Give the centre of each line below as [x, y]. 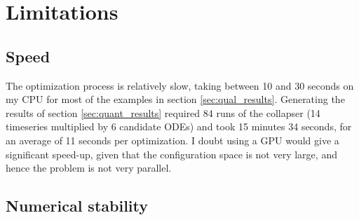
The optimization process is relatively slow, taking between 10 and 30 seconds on [180, 85]
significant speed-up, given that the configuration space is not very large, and [171, 154]
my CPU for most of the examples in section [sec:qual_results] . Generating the [175, 99]
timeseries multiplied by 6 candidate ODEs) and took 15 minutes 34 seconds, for [179, 126]
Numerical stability [77, 206]
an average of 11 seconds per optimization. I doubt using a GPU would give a [172, 140]
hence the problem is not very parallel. [89, 168]
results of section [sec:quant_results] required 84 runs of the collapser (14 [163, 112]
